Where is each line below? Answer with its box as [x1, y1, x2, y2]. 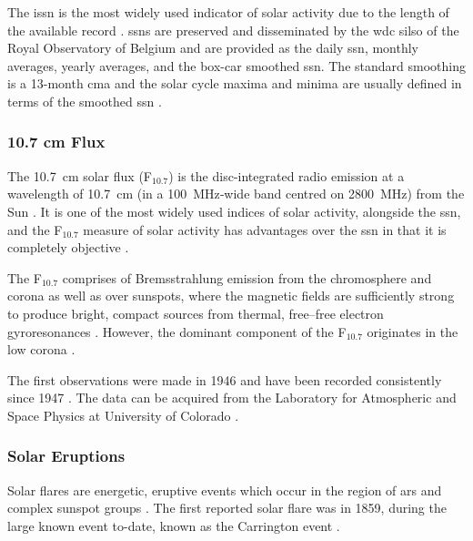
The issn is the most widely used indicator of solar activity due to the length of [7, 3, 449, 21]
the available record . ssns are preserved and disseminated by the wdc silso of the [7, 20, 459, 39]
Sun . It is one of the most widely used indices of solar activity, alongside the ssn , [7, 201, 461, 220]
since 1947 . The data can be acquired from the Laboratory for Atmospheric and [7, 388, 457, 407]
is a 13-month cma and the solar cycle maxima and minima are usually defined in [7, 74, 462, 93]
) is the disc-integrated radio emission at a [168, 166, 405, 185]
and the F [7, 219, 63, 239]
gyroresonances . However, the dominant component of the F [7, 322, 347, 341]
